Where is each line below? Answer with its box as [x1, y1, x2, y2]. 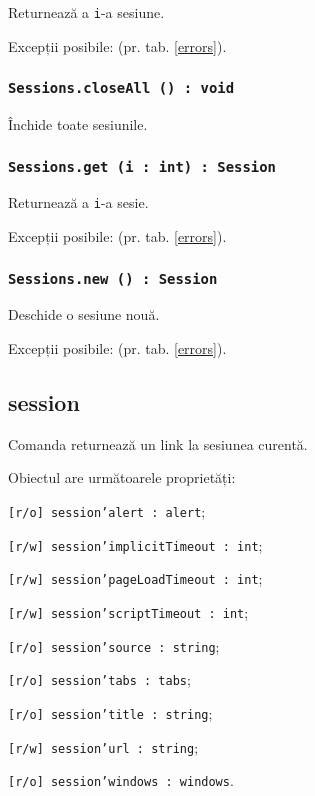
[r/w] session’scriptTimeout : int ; [8, 601, 249, 622]
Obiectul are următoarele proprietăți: [8, 467, 236, 488]
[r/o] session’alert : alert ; [8, 501, 206, 522]
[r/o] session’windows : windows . [8, 770, 234, 791]
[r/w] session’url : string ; [8, 736, 199, 757]
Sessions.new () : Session [8, 270, 218, 287]
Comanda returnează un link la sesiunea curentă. [8, 433, 308, 454]
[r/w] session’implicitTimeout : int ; [8, 534, 263, 555]
